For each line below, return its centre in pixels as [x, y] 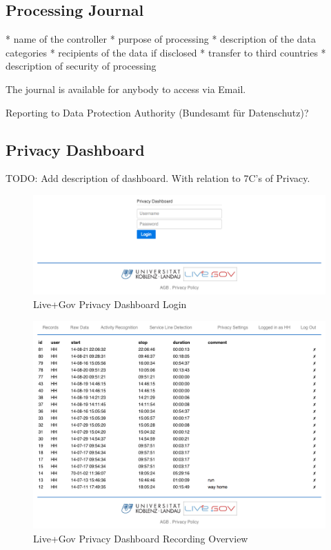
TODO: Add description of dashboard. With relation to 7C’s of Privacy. [158, 178]
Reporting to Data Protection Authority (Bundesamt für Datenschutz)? [157, 112]
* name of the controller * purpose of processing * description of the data [161, 39]
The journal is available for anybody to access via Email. [126, 89]
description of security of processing [81, 66]
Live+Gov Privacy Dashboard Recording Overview [141, 538]
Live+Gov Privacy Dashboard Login [110, 304]
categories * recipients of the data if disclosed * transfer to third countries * [166, 52]
